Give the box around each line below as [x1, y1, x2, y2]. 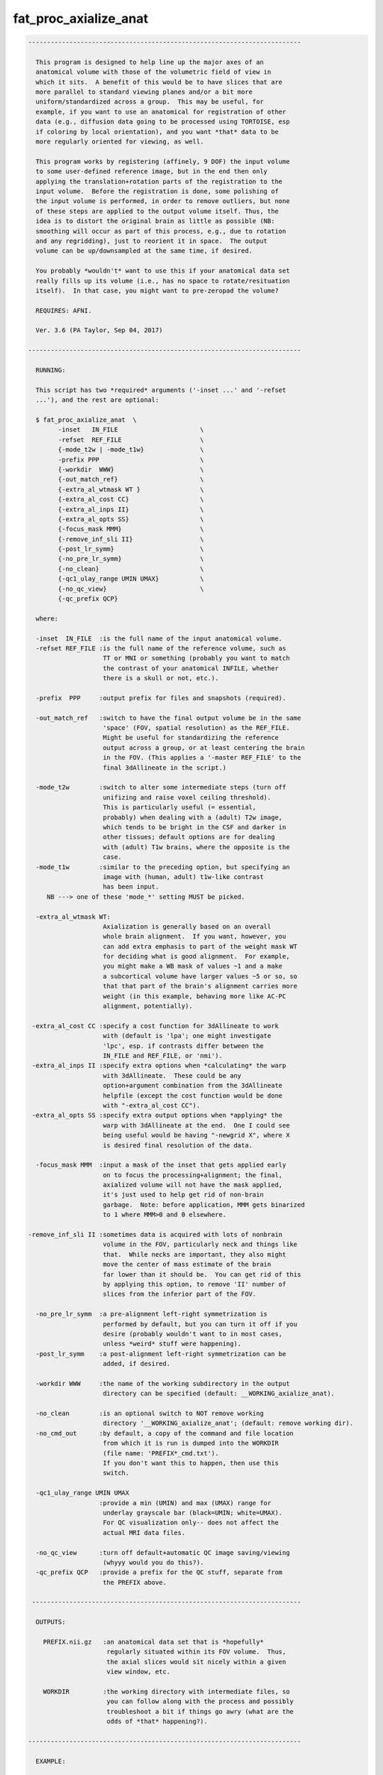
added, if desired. [103, 1360, 170, 1368]
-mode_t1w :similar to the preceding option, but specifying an [35, 863, 290, 871]
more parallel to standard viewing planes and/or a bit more [35, 88, 253, 96]
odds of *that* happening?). [106, 1717, 209, 1725]
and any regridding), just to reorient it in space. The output [35, 236, 268, 245]
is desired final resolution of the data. [103, 1141, 253, 1149]
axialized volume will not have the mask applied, [103, 1181, 283, 1189]
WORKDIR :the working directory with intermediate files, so [43, 1687, 290, 1695]
